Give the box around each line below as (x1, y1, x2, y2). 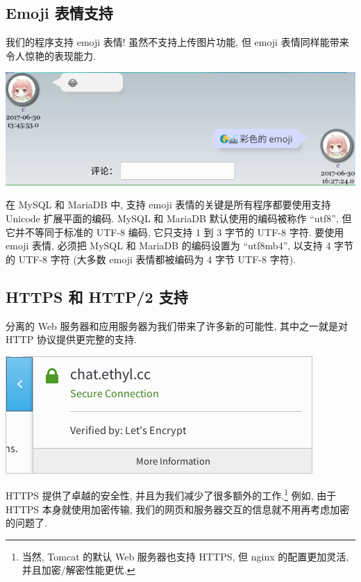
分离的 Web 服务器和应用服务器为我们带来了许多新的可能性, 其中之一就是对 (6, 318, 349, 333)
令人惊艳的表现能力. (6, 48, 96, 63)
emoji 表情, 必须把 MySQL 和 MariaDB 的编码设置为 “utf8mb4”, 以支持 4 (6, 238, 331, 253)
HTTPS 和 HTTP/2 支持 (6, 285, 188, 307)
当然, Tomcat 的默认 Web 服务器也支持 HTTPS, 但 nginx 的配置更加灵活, (22, 549, 349, 563)
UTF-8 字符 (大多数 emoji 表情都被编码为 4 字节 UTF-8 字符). (18, 251, 296, 266)
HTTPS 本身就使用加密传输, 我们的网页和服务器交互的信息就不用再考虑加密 (6, 501, 350, 516)
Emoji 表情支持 (6, 2, 113, 24)
